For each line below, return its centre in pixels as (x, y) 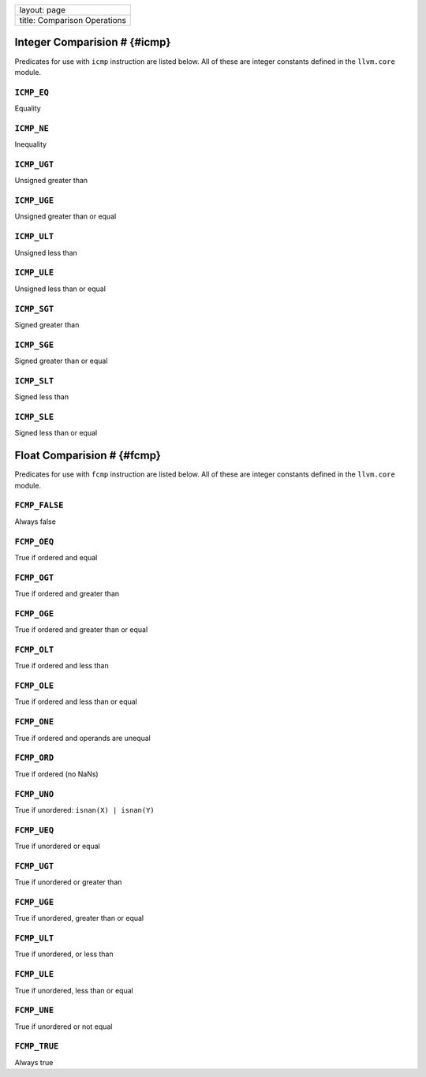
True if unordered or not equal (64, 1027)
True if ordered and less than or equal (76, 701)
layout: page (43, 10)
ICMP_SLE (34, 417)
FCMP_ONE (34, 722)
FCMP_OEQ (34, 542)
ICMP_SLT (34, 381)
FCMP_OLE (34, 686)
